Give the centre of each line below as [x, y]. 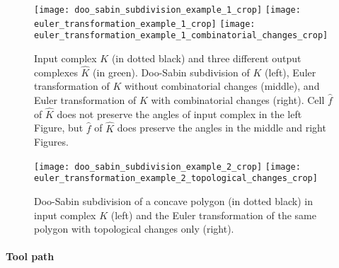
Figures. [51, 142]
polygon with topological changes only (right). [134, 229]
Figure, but [59, 128]
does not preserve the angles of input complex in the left [179, 113]
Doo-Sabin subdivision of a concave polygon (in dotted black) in [173, 201]
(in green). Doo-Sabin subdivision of [171, 72]
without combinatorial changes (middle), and [222, 86]
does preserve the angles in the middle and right [222, 128]
